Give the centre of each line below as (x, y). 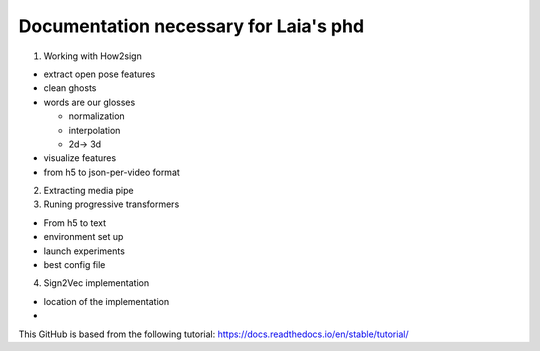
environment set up (83, 237)
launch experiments (84, 251)
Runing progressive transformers (111, 204)
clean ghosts (70, 88)
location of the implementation (106, 301)
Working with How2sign (92, 56)
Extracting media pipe (88, 191)
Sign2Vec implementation (96, 283)
